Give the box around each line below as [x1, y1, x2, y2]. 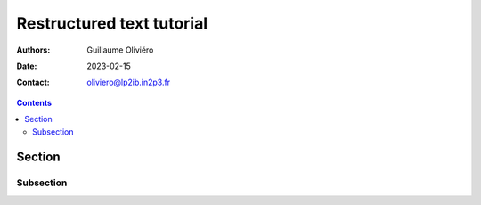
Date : [16, 61, 37, 71]
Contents [16, 97, 53, 108]
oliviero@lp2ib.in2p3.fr [86, 77, 171, 88]
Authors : [16, 45, 51, 55]
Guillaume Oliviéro [86, 45, 154, 55]
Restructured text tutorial [16, 13, 208, 33]
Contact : [16, 77, 51, 88]
